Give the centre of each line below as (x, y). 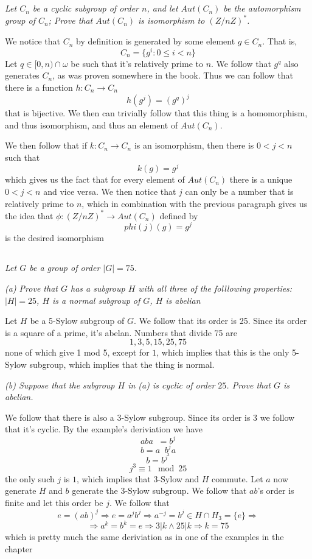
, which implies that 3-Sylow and (138, 478)
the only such (30, 478)
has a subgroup (98, 288)
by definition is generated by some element (156, 41)
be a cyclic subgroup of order (85, 8)
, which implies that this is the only (223, 352)
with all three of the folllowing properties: (215, 288)
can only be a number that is (239, 192)
